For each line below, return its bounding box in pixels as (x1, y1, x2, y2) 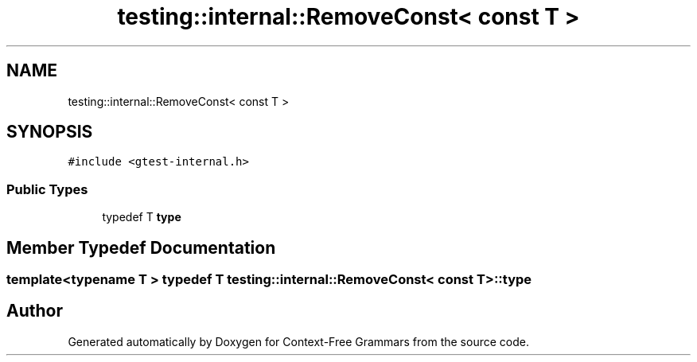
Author (6, 301, 63, 321)
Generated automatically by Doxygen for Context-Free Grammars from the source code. (68, 334, 529, 348)
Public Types (6, 181, 88, 197)
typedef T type (102, 210, 181, 224)
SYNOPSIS (6, 122, 93, 142)
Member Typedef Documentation (6, 237, 276, 258)
